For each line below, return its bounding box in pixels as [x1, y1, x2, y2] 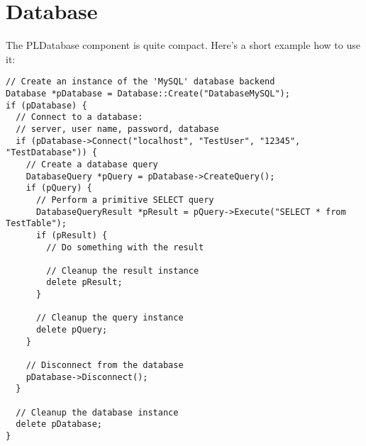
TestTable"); [6, 218, 67, 229]
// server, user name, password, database [16, 123, 219, 134]
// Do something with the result [46, 242, 204, 252]
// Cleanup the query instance [35, 313, 184, 323]
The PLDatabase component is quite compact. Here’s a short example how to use [6, 38, 360, 52]
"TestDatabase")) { [6, 147, 97, 158]
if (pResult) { [35, 230, 108, 240]
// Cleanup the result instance [46, 265, 199, 276]
